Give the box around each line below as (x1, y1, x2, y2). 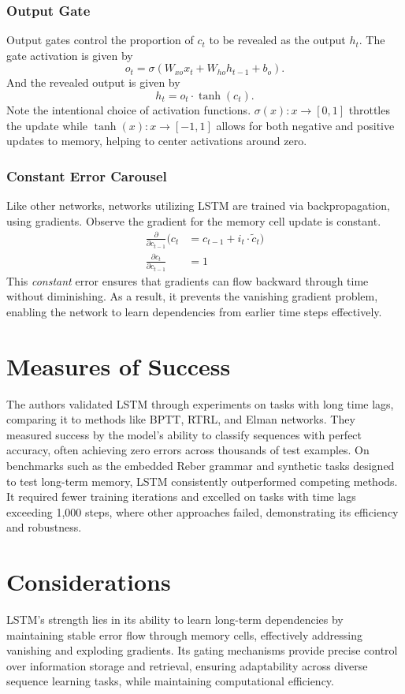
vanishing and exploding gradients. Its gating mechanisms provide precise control (6, 642, 398, 659)
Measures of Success (6, 349, 231, 382)
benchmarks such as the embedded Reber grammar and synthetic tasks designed (6, 457, 395, 473)
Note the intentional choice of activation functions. (6, 102, 251, 118)
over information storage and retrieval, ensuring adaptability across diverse (6, 657, 368, 673)
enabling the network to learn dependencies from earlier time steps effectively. (6, 303, 382, 319)
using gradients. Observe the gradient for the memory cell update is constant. (6, 212, 381, 229)
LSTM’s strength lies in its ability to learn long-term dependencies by (6, 611, 344, 627)
